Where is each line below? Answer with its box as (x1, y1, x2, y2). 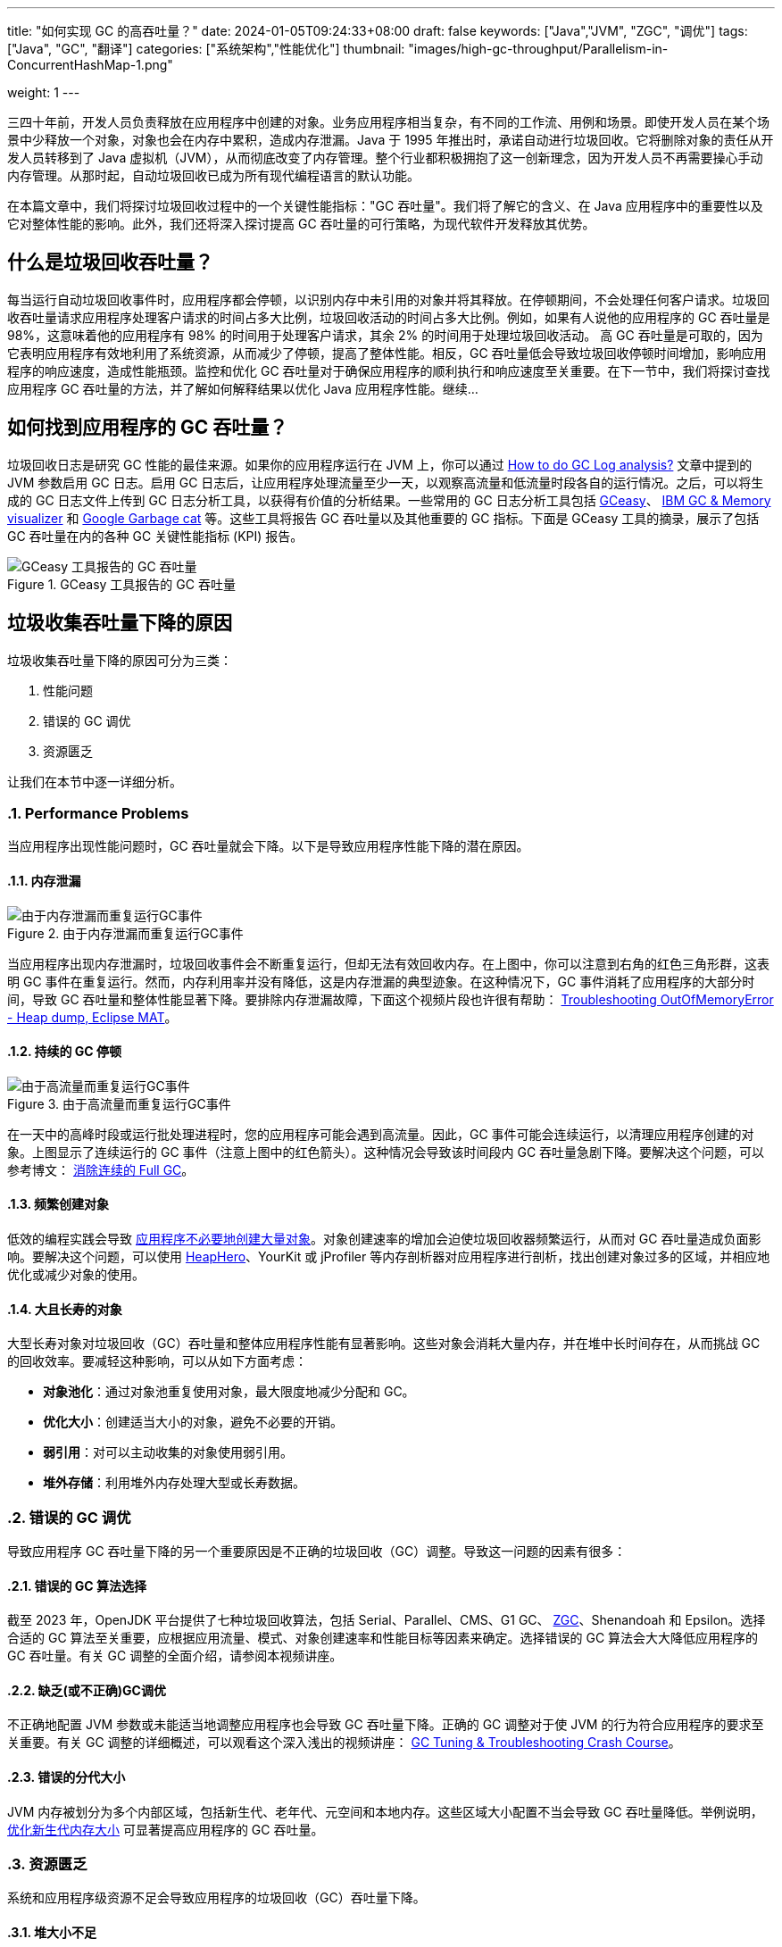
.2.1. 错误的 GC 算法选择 (7, 1577, 146, 1593)
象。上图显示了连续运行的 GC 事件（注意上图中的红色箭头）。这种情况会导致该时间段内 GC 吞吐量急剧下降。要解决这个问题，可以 (7, 1144, 765, 1160)
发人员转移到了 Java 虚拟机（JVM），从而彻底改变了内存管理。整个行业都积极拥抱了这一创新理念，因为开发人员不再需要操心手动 (7, 150, 763, 165)
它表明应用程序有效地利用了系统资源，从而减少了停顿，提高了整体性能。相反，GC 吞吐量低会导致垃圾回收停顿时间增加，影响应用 (7, 345, 767, 361)
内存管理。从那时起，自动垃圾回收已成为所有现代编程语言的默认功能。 (7, 168, 420, 183)
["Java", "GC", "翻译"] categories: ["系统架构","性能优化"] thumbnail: (7, 41, 405, 56)
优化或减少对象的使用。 (7, 1266, 145, 1282)
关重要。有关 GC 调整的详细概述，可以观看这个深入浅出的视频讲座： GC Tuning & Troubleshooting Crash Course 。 (7, 1735, 681, 1751)
